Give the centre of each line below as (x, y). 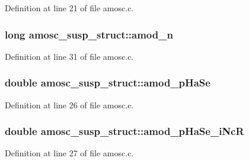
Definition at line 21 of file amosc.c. (69, 8)
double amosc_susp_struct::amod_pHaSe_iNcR (124, 131)
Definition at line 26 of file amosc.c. (69, 104)
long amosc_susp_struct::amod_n (89, 34)
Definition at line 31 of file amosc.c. (69, 56)
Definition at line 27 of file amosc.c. (69, 153)
